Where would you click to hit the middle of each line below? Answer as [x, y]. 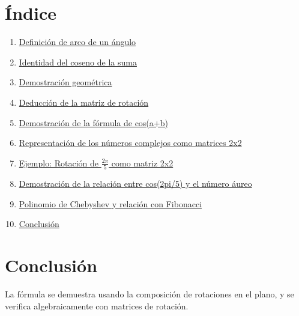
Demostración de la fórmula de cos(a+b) [93, 122]
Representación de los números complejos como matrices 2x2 [130, 143]
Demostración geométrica [65, 82]
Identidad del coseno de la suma [78, 62]
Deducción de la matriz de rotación [84, 102]
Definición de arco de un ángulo [77, 42]
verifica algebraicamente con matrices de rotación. [97, 305]
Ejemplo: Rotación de [59, 163]
